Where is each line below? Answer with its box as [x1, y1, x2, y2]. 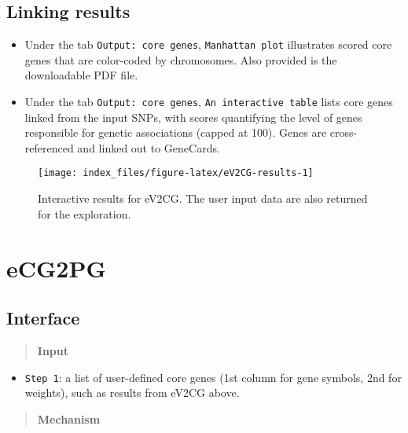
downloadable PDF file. [24, 67, 138, 83]
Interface [6, 306, 80, 330]
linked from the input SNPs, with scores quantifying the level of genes [24, 108, 362, 125]
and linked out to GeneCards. [77, 139, 220, 156]
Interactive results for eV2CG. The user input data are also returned [38, 190, 368, 207]
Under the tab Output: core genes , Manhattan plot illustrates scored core [24, 36, 392, 53]
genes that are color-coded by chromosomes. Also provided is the [24, 51, 337, 68]
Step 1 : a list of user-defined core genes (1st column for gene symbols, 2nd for [24, 369, 402, 385]
